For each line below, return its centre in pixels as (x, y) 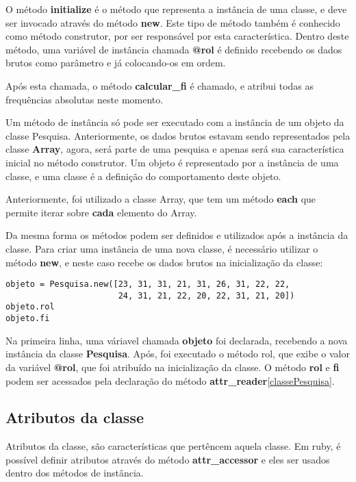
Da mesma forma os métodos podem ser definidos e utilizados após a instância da (177, 235)
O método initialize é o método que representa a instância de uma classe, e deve (176, 9)
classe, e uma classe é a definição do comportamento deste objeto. (143, 176)
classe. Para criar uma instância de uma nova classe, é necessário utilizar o (162, 248)
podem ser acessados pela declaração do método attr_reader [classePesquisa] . (170, 380)
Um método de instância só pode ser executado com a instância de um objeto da (175, 122)
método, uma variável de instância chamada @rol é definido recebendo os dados (174, 49)
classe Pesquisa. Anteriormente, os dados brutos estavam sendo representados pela (178, 135)
